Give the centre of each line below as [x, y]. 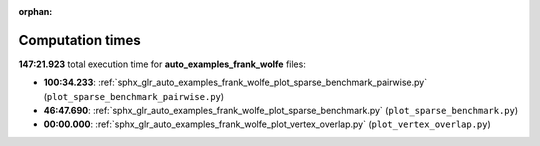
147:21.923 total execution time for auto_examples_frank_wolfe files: [162, 64]
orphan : [35, 11]
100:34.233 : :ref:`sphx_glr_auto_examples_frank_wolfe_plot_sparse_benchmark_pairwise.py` [235, 82]
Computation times [79, 40]
